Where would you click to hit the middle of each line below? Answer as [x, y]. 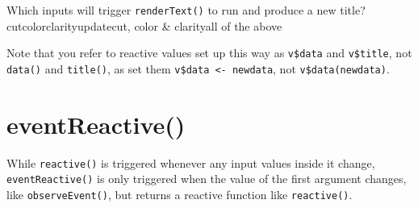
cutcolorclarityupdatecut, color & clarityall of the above [144, 25]
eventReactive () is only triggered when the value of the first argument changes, [207, 179]
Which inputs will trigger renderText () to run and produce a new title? [186, 10]
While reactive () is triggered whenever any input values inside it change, [191, 162]
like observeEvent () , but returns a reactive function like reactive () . [180, 194]
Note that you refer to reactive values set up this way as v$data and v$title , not [209, 53]
